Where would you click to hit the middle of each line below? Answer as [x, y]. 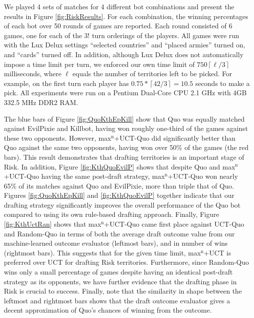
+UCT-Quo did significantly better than [175, 138]
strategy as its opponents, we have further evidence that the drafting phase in [120, 281]
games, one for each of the [43, 35]
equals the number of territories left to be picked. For [152, 74]
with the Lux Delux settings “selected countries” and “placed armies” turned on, [125, 45]
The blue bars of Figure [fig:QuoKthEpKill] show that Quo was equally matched [124, 118]
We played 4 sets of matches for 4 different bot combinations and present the [119, 6]
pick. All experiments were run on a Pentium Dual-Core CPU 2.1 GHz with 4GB [126, 93]
